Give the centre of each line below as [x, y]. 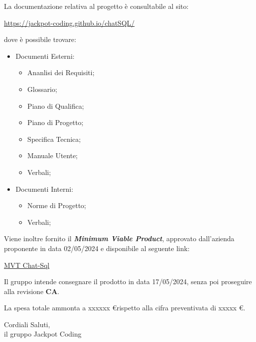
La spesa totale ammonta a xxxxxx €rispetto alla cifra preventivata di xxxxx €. [125, 308]
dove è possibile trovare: [40, 39]
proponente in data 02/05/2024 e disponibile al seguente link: [97, 248]
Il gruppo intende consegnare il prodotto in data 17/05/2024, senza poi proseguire [128, 281]
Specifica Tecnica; [54, 139]
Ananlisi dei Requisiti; [61, 72]
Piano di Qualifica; [56, 106]
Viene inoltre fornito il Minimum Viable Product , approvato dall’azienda [119, 238]
